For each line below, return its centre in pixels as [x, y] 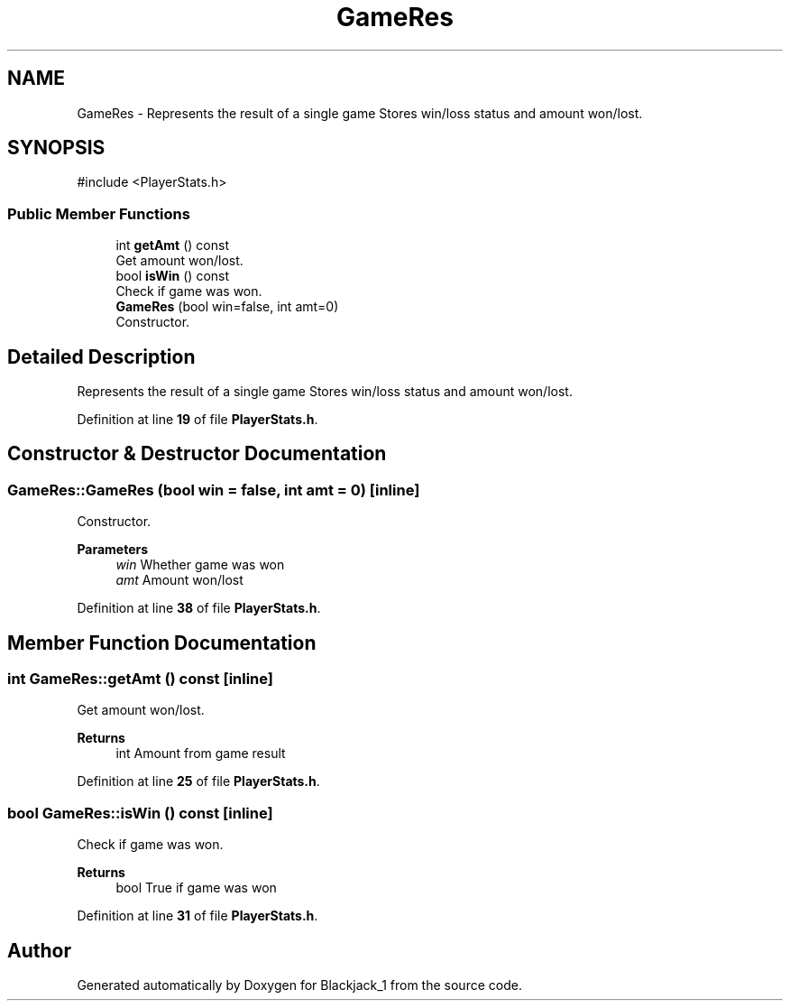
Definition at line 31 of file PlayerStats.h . [197, 916]
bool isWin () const [173, 276]
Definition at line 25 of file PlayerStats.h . [198, 781]
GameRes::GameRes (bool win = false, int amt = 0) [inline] [214, 490]
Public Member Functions [99, 213]
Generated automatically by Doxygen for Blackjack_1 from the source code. [299, 985]
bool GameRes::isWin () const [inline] [140, 813]
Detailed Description [101, 356]
